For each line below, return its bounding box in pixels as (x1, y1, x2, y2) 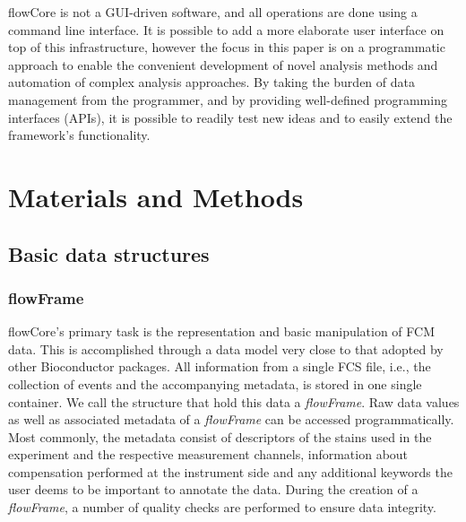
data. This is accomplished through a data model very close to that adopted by (8, 339, 444, 358)
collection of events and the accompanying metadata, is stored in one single (8, 374, 422, 393)
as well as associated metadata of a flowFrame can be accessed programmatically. (8, 410, 454, 429)
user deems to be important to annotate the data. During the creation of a (8, 480, 419, 499)
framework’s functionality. (8, 126, 151, 144)
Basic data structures (8, 239, 210, 267)
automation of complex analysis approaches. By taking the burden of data (8, 73, 415, 91)
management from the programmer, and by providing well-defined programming (8, 90, 447, 109)
